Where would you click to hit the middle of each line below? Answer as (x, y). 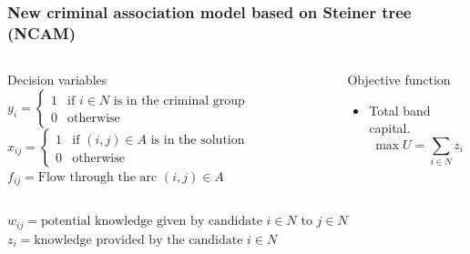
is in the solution (198, 140)
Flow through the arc (97, 177)
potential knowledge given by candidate (151, 222)
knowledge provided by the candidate (138, 240)
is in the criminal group (179, 101)
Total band (400, 110)
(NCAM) (42, 32)
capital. (390, 128)
